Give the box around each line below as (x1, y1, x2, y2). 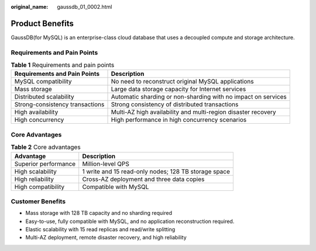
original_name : (11, 4, 49, 10)
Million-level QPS (82, 159, 130, 168)
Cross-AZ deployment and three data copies (82, 175, 205, 183)
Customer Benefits (11, 197, 66, 205)
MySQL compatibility (14, 78, 73, 86)
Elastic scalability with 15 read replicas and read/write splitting (25, 226, 176, 233)
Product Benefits (11, 18, 74, 29)
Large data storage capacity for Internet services (111, 85, 246, 93)
